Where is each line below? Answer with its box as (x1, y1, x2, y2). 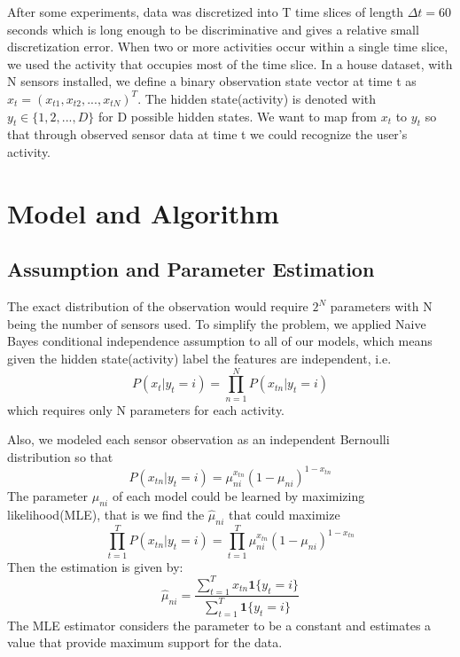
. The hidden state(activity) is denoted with (137, 89, 377, 107)
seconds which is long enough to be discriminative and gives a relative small (7, 20, 419, 38)
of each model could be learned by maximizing (112, 486, 365, 504)
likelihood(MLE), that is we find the (7, 504, 205, 523)
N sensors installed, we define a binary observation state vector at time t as (7, 72, 417, 90)
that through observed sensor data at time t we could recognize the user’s (7, 125, 408, 144)
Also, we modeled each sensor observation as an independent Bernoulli (7, 430, 390, 449)
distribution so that (7, 447, 113, 465)
